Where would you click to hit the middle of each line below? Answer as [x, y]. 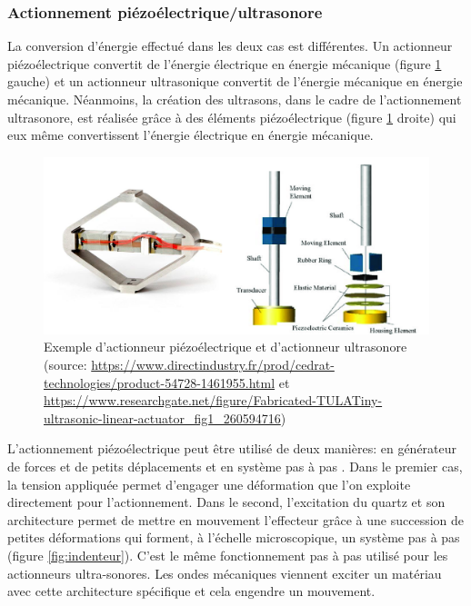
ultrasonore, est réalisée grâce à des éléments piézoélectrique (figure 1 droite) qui [232, 117]
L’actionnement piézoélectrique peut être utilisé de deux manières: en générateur [232, 448]
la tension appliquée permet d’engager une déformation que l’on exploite [209, 484]
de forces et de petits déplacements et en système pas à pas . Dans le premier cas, [235, 466]
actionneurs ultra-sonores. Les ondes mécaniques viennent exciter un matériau [225, 573]
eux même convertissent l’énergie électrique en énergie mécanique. [190, 135]
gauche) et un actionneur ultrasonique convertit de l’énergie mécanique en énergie [235, 81]
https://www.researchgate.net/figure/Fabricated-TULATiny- [213, 400]
